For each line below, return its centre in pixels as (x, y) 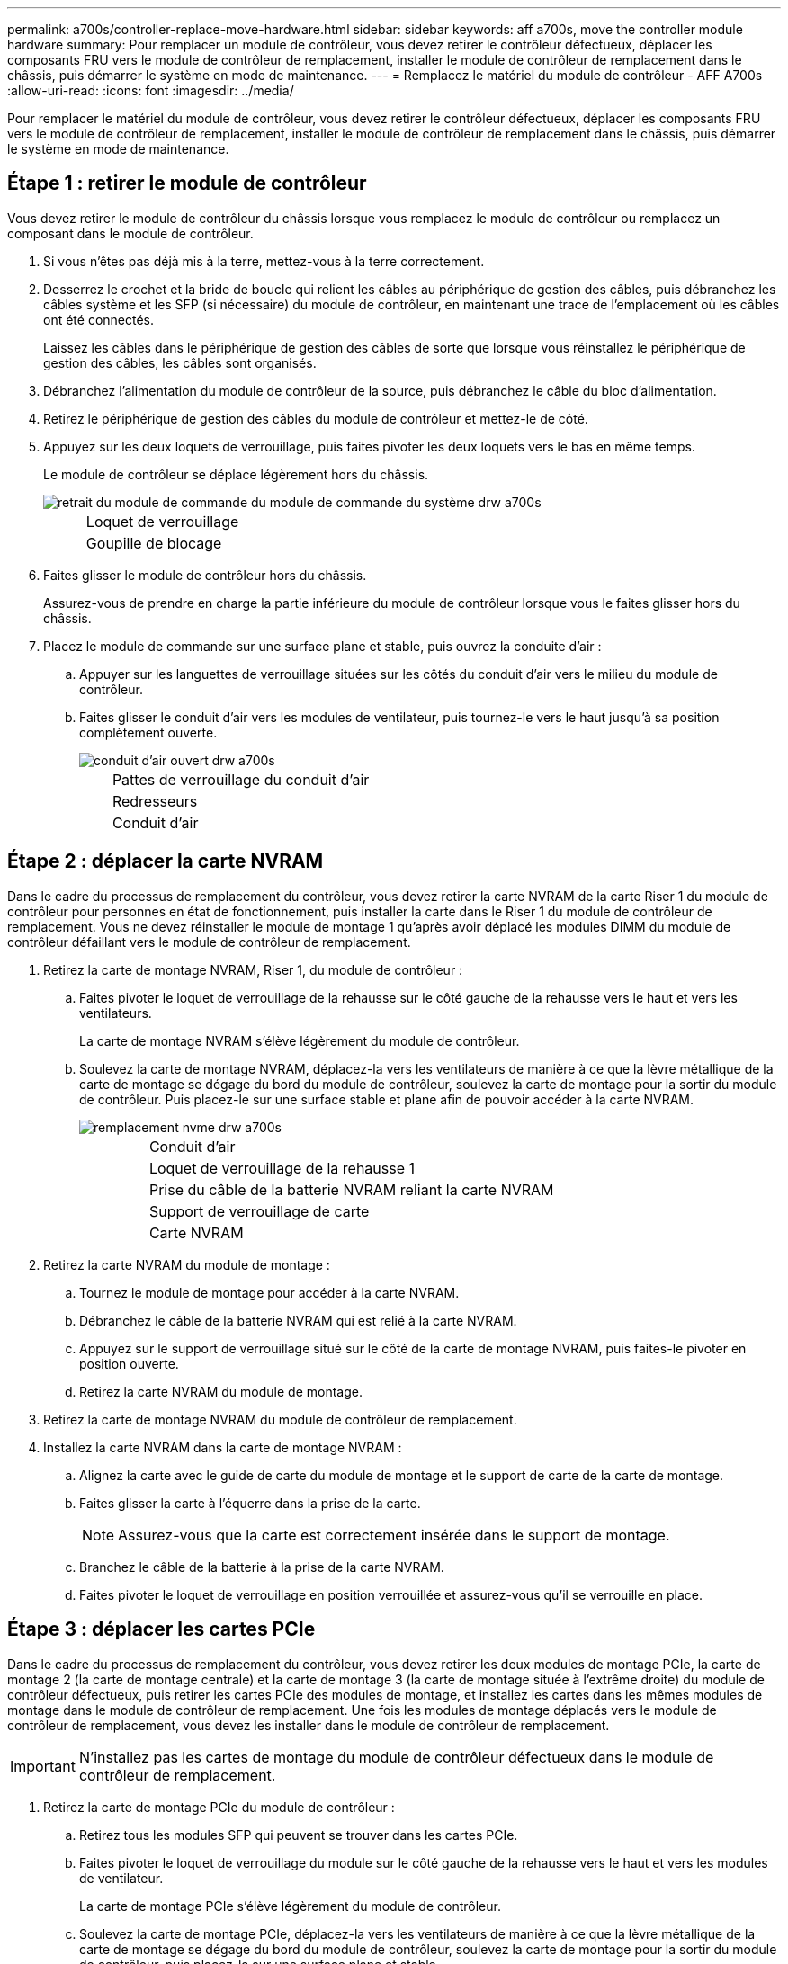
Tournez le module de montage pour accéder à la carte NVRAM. (269, 1292)
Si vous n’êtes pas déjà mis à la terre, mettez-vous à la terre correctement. (264, 261)
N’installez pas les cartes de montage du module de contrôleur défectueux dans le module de (396, 1757)
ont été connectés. (99, 319)
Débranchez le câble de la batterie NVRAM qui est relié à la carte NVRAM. (298, 1320)
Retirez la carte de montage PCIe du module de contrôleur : (219, 1807)
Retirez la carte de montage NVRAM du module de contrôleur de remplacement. (280, 1419)
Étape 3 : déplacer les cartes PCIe (161, 1629)
